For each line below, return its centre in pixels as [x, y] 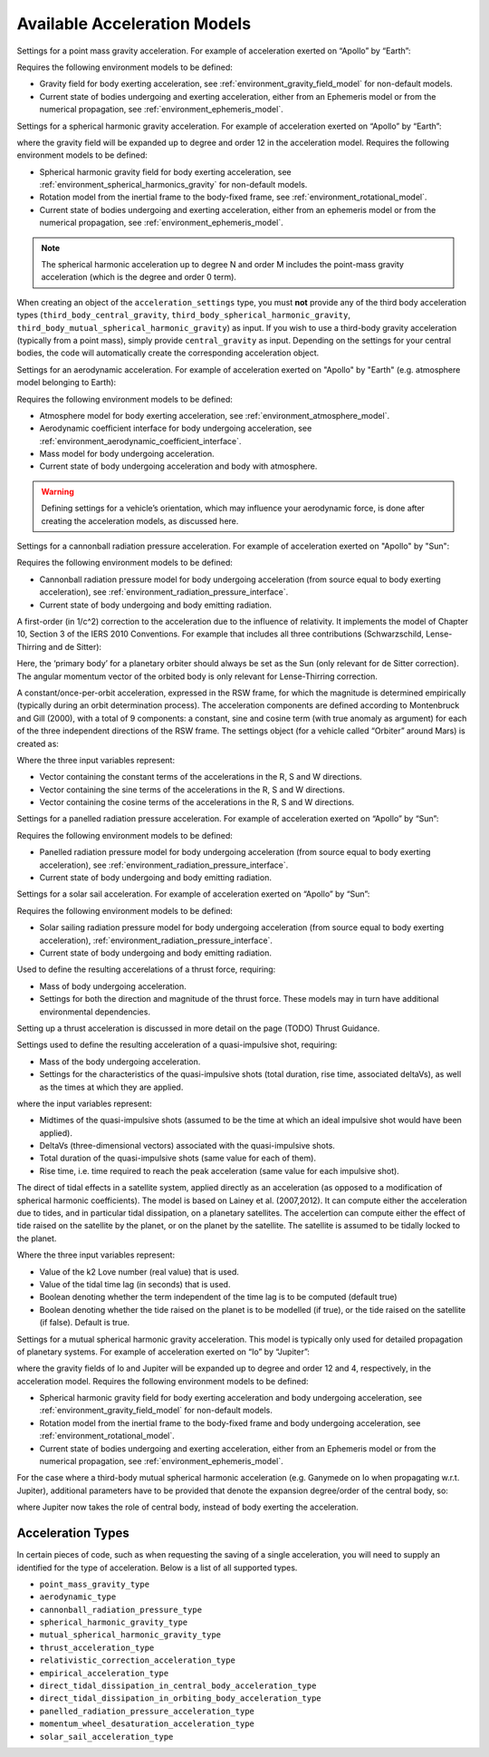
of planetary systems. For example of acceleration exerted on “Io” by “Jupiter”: [163, 1352]
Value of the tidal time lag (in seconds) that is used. [135, 1284]
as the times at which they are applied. [111, 1087]
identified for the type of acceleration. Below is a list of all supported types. [157, 1568]
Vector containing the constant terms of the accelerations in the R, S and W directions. [201, 777]
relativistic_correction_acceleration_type [137, 1660]
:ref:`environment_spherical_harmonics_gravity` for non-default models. [173, 185]
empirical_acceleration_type [104, 1673]
